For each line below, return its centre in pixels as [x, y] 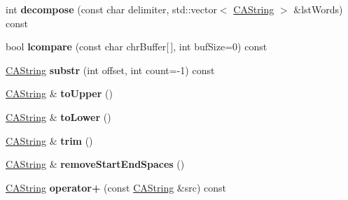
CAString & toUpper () [59, 93]
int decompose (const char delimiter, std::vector [111, 9]
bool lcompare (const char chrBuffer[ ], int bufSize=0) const [137, 47]
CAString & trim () [49, 140]
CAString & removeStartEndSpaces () [95, 164]
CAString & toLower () [58, 116]
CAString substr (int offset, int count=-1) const [110, 70]
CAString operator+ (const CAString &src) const [116, 187]
